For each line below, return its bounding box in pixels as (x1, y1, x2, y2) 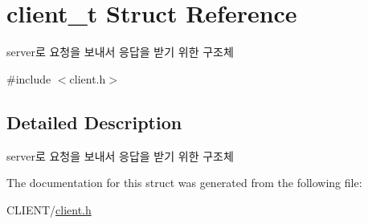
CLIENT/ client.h (6, 201, 92, 218)
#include (6, 70, 51, 87)
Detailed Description (6, 109, 182, 134)
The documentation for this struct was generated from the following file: (6, 174, 362, 191)
